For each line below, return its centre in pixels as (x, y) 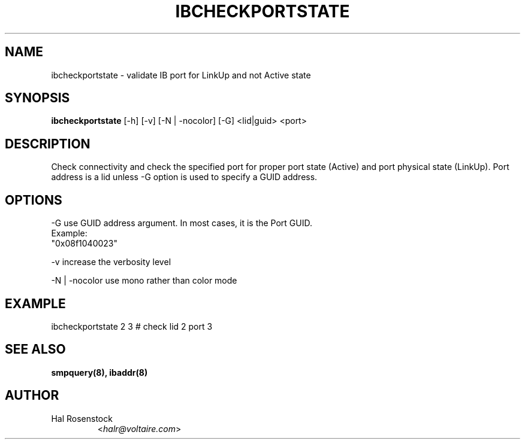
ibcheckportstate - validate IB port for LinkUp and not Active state (181, 75)
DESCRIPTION (48, 144)
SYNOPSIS (37, 98)
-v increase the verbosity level (111, 262)
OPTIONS (34, 200)
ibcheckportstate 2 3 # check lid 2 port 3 (132, 326)
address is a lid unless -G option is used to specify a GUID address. (184, 177)
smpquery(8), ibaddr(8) (99, 372)
